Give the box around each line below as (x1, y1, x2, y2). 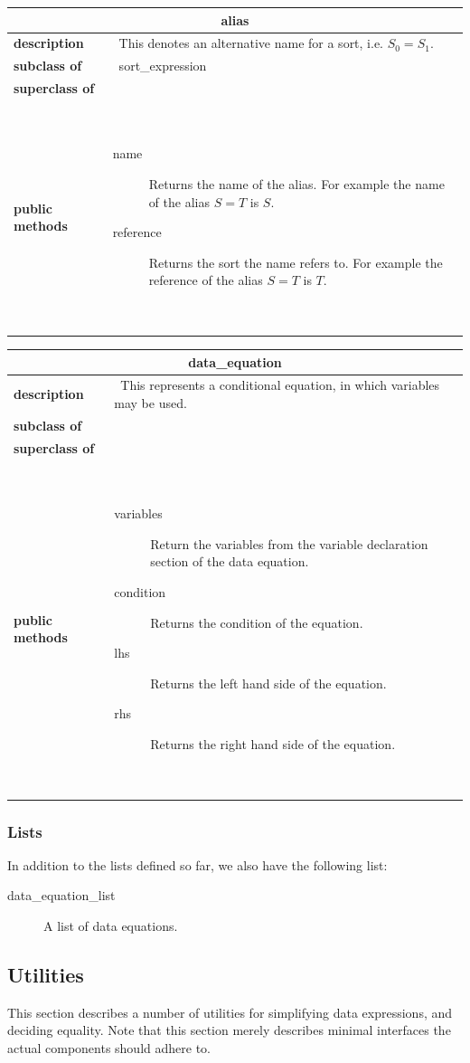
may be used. (114, 394, 187, 413)
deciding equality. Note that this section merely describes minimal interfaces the (7, 1020, 451, 1039)
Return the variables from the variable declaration (150, 534, 428, 553)
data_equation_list (7, 886, 116, 905)
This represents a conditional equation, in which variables (120, 375, 440, 394)
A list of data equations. (43, 916, 178, 935)
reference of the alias (148, 270, 263, 289)
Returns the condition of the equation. (150, 612, 363, 631)
